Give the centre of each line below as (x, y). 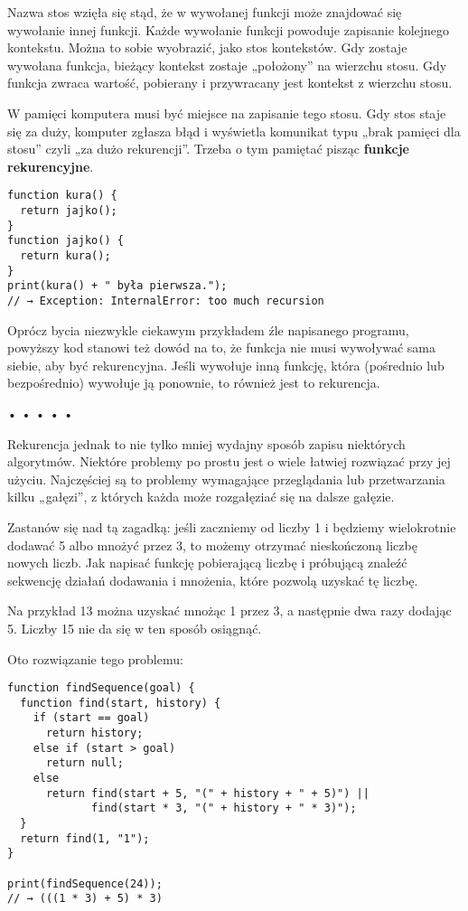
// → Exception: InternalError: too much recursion (166, 301)
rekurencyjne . (51, 166)
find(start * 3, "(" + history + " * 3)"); (224, 808)
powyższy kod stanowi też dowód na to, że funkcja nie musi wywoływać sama (221, 347)
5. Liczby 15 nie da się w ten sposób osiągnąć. (135, 628)
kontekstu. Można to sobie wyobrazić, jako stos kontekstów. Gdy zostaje (207, 47)
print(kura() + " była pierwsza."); (117, 286)
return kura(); (66, 255)
